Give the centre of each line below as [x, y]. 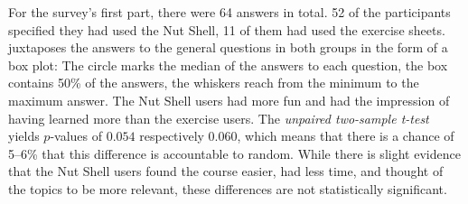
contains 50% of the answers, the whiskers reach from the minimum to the [214, 83]
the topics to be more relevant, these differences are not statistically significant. [228, 188]
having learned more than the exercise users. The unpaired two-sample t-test [219, 118]
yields [24, 136]
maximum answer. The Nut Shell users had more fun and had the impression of [229, 100]
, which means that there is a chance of [346, 136]
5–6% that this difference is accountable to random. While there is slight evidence [234, 153]
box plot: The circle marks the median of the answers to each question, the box [228, 65]
